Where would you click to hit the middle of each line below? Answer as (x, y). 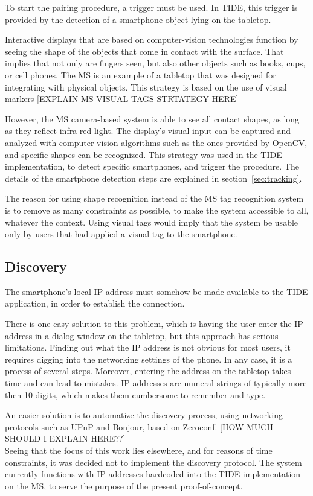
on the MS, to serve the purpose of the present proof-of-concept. (124, 485)
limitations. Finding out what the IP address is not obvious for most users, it (148, 347)
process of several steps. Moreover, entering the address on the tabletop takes (148, 371)
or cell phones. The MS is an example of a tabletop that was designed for (140, 75)
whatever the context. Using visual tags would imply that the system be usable (152, 222)
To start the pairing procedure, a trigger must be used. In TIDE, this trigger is (151, 7)
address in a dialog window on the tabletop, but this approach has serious (142, 335)
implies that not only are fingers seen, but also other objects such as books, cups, (155, 63)
